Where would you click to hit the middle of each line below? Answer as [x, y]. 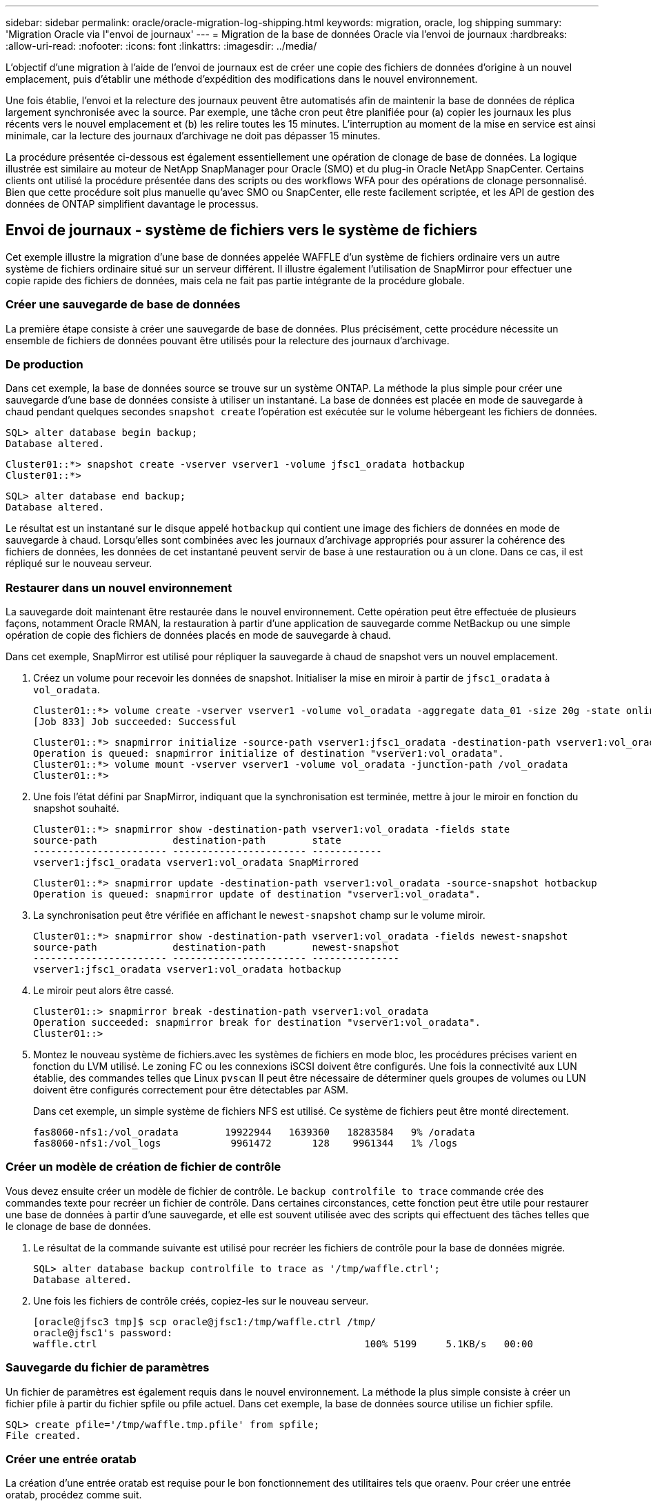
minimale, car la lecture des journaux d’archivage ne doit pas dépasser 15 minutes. [193, 136]
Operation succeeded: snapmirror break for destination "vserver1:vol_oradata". [257, 1023]
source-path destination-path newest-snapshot [217, 948]
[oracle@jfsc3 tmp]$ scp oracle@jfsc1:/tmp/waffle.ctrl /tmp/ [205, 1321]
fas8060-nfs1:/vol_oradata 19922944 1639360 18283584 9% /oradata [254, 1132]
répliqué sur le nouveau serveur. [79, 564]
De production [44, 364]
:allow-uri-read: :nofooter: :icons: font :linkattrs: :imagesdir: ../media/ [161, 46]
